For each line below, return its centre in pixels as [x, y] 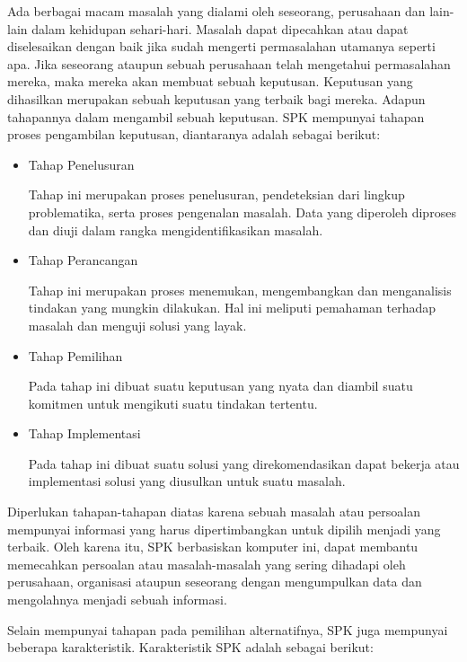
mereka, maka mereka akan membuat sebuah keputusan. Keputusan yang [210, 81]
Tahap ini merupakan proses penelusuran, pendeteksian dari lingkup [216, 194]
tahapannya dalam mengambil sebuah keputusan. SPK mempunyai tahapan [216, 116]
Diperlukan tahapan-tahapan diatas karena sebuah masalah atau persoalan [214, 512]
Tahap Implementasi [84, 433]
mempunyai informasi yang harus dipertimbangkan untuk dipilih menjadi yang [224, 529]
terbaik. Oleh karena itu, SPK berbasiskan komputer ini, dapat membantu [213, 547]
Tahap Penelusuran [81, 164]
